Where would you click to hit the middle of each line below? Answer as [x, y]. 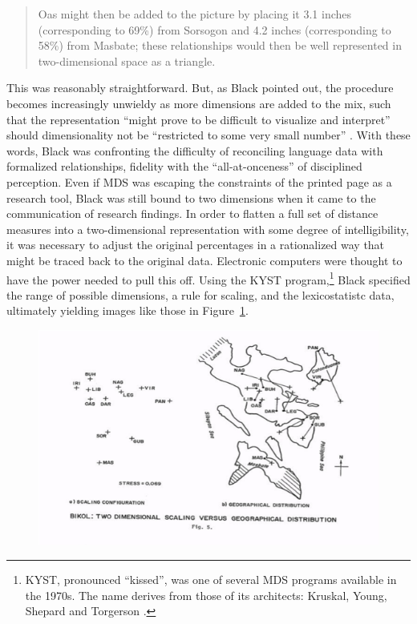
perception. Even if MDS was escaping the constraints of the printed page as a [199, 181]
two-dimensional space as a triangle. [127, 60]
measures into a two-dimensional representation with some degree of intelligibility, [208, 229]
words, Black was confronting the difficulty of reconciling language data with [195, 150]
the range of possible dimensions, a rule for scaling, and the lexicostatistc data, [200, 294]
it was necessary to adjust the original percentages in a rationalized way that [196, 245]
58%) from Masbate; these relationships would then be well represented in [220, 45]
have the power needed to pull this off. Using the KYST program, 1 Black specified [208, 278]
